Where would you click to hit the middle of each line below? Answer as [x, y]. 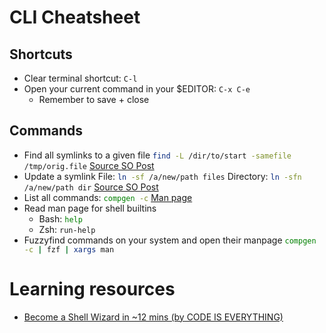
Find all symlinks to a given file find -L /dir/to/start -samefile [157, 155]
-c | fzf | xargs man [69, 249]
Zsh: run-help [67, 229]
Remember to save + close [94, 99]
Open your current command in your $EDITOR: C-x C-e [137, 89]
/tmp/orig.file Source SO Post [89, 165]
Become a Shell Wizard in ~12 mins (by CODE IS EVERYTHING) [153, 317]
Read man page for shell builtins [90, 208]
